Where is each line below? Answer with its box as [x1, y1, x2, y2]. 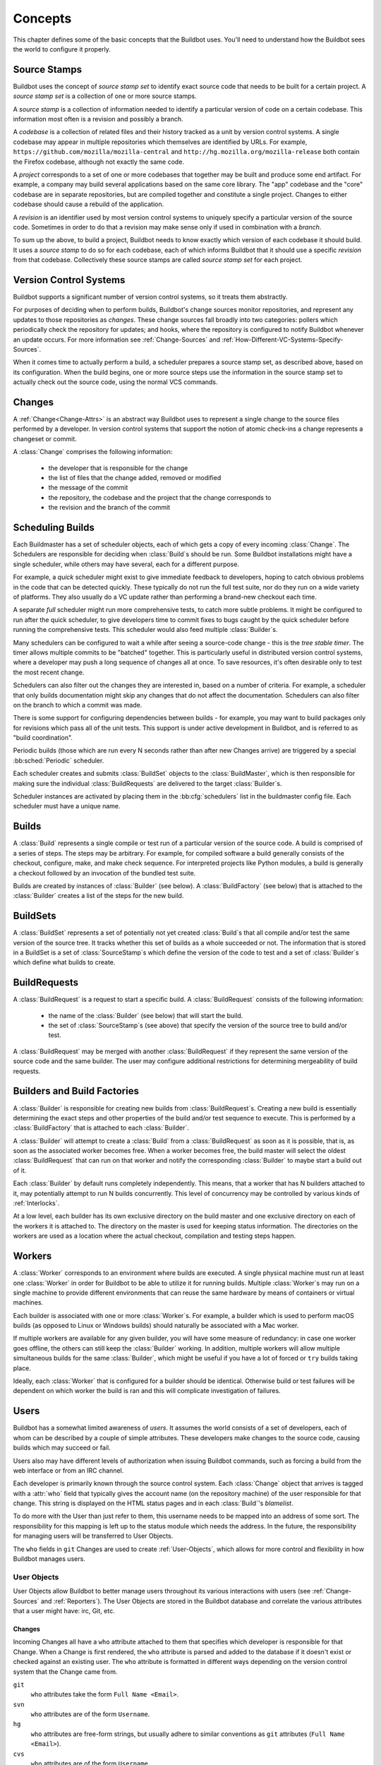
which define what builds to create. [13, 958, 116, 967]
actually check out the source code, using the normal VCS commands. [13, 378, 218, 386]
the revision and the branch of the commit [48, 503, 171, 512]
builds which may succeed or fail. [13, 1444, 111, 1452]
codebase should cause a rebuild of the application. [13, 200, 164, 208]
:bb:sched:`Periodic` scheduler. [13, 756, 104, 765]
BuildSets [13, 910, 56, 922]
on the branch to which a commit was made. [13, 700, 143, 709]
